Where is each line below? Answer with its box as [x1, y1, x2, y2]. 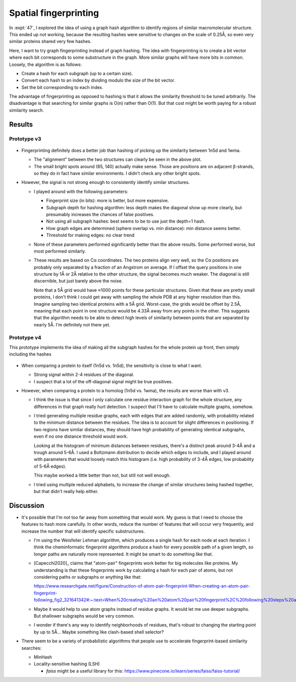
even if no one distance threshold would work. [34, 433, 128, 440]
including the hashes [9, 351, 52, 357]
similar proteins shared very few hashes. [9, 39, 92, 45]
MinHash [34, 654, 52, 660]
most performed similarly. [34, 248, 86, 254]
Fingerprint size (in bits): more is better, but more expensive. [46, 198, 169, 204]
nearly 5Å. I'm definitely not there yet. [34, 321, 111, 327]
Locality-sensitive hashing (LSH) [34, 661, 100, 667]
